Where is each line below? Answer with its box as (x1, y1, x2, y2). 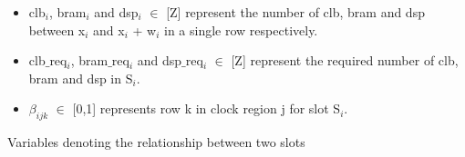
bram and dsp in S (28, 68, 133, 87)
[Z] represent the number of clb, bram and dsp (166, 3, 425, 21)
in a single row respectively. (164, 20, 318, 39)
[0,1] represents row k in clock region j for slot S (72, 99, 341, 118)
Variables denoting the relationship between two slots (7, 132, 305, 152)
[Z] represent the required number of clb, (231, 51, 459, 70)
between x (28, 20, 86, 39)
